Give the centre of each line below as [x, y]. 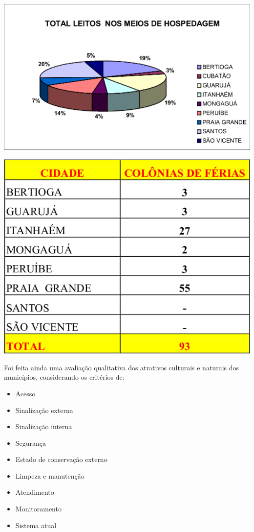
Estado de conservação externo [61, 459]
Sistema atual [36, 525]
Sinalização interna [44, 426]
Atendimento [35, 492]
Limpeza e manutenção [50, 475]
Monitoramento [38, 509]
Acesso [25, 393]
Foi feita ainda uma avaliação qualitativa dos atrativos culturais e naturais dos [121, 367]
